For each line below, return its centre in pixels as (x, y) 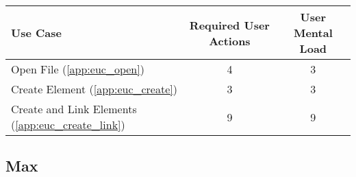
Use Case (36, 33)
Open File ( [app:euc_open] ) (78, 69)
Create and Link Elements (74, 109)
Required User (229, 25)
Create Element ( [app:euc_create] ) (94, 89)
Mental (313, 33)
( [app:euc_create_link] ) (68, 125)
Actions (230, 40)
